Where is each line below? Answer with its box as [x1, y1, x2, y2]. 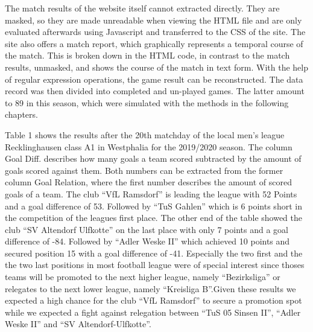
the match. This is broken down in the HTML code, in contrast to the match [5, 49, 290, 62]
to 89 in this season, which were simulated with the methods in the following [5, 96, 289, 109]
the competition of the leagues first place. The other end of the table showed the [5, 211, 302, 224]
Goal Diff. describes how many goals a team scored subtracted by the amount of [5, 152, 302, 165]
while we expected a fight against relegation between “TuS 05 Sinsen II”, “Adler [5, 305, 301, 318]
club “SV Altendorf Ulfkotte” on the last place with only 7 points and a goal [5, 223, 288, 235]
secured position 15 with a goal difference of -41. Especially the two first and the [5, 246, 303, 259]
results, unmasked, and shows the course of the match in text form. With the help [5, 60, 309, 73]
